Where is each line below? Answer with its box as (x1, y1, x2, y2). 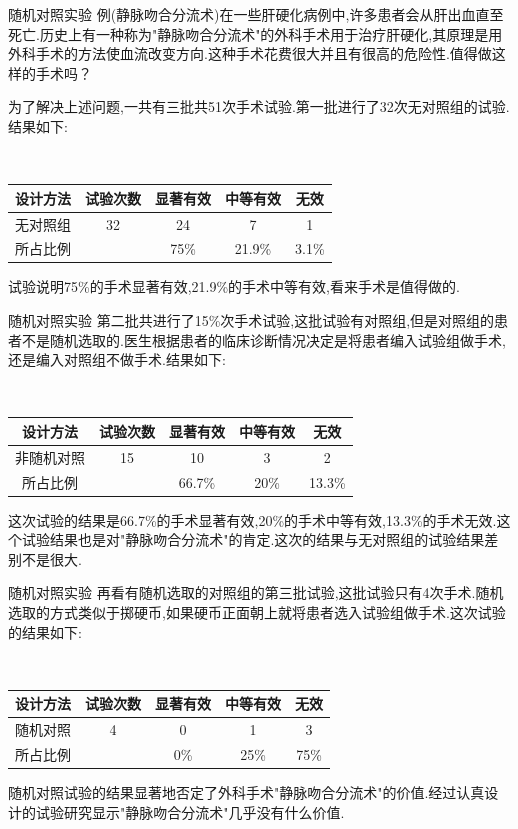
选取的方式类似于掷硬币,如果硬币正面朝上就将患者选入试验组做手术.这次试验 (8, 602, 506, 623)
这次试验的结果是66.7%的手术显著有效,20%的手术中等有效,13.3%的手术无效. (8, 509, 497, 530)
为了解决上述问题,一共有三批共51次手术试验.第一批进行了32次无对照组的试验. (8, 96, 510, 117)
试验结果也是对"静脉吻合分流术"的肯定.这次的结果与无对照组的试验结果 (21, 529, 485, 550)
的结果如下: (8, 621, 82, 642)
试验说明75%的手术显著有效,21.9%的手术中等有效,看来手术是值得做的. (8, 276, 460, 297)
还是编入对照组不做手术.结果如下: (8, 349, 226, 370)
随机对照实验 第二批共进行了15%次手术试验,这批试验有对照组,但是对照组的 (8, 310, 495, 331)
